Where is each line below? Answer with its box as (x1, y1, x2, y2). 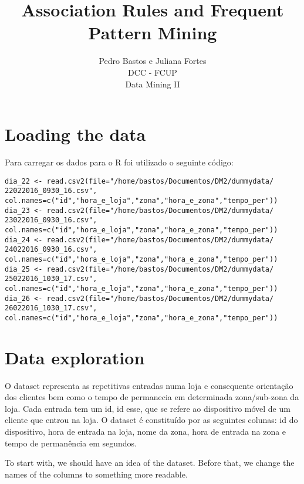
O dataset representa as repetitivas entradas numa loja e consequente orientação (5, 379, 293, 391)
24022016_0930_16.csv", (5, 245, 97, 254)
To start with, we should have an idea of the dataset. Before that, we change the (5, 456, 295, 469)
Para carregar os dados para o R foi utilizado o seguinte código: (5, 156, 234, 168)
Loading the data (5, 122, 146, 146)
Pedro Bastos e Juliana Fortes (99, 55, 207, 67)
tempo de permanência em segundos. (5, 436, 137, 449)
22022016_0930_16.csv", (5, 187, 97, 195)
